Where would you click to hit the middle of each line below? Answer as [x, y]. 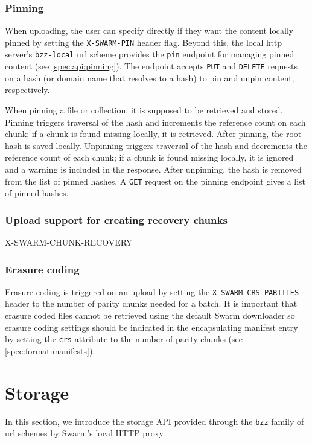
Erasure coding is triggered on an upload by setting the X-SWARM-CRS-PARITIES [152, 291]
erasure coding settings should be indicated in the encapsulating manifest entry [151, 327]
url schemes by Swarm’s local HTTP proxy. [85, 433]
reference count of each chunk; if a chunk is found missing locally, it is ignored [149, 157]
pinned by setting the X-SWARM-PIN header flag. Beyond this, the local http [144, 42]
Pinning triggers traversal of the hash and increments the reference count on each [155, 122]
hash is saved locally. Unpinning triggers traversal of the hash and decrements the [156, 145]
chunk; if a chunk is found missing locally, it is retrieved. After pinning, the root [153, 134]
